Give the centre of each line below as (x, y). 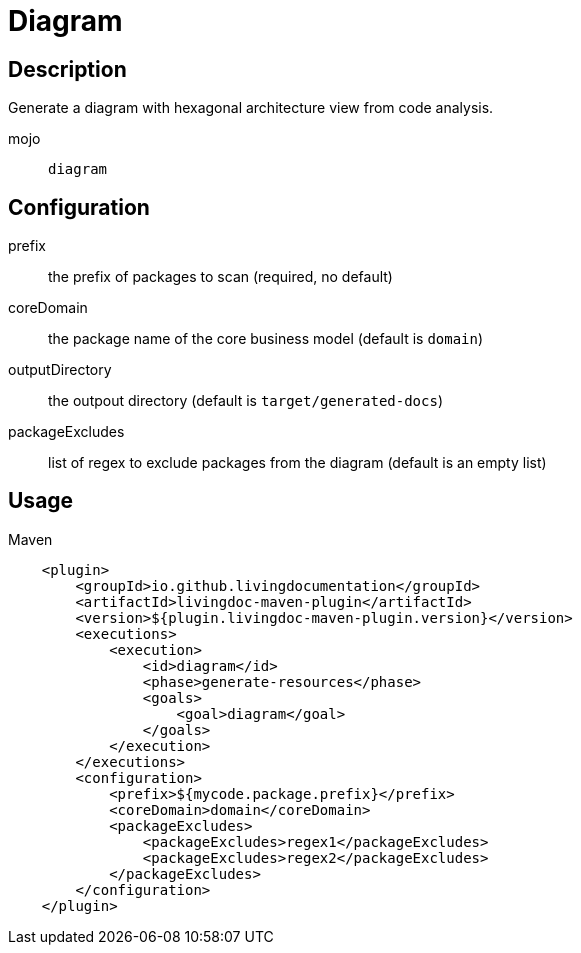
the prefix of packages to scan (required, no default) (220, 277)
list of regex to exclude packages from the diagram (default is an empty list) (297, 463)
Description (67, 69)
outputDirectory (60, 370)
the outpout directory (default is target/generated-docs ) (246, 401)
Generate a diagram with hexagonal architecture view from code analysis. (251, 108)
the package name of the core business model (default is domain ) (266, 339)
